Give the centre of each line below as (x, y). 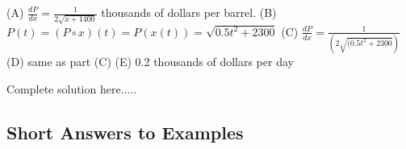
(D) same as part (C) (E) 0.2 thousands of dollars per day (150, 62)
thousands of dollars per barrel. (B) (189, 12)
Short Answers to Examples (125, 132)
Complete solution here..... (72, 88)
